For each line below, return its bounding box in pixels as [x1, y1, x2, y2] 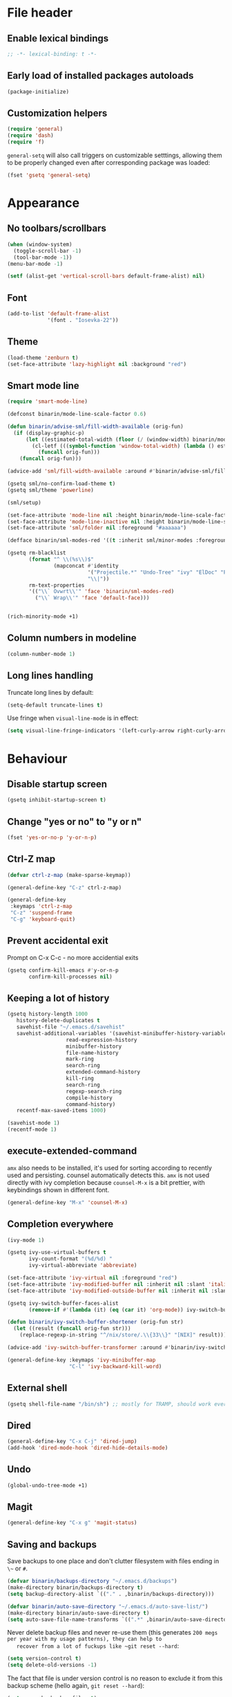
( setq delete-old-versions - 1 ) [7, 1662, 97, 1669]
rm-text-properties [28, 581, 85, 589]
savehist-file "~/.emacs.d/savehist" [16, 1024, 126, 1031]
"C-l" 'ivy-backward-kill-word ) [68, 1363, 162, 1370]
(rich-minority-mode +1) [7, 613, 79, 620]
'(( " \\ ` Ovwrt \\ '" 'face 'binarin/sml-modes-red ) [28, 588, 175, 595]
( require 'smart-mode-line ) [7, 398, 88, 406]
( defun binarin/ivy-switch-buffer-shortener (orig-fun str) [7, 1318, 184, 1326]
